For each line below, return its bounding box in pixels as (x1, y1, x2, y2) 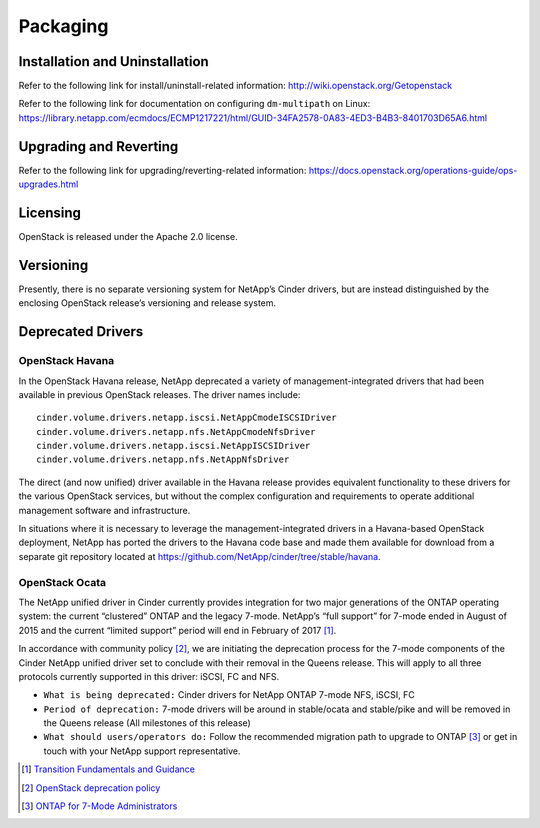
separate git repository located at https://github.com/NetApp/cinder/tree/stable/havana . (18, 550, 381, 562)
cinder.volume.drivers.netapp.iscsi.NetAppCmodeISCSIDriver (36, 412, 337, 424)
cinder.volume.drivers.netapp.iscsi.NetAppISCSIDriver (36, 440, 311, 452)
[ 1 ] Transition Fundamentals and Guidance (21, 763, 195, 775)
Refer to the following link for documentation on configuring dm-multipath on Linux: (18, 98, 371, 110)
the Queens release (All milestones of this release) (43, 717, 252, 729)
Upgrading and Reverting (18, 138, 179, 155)
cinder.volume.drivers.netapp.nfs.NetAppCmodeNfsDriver (36, 426, 316, 437)
